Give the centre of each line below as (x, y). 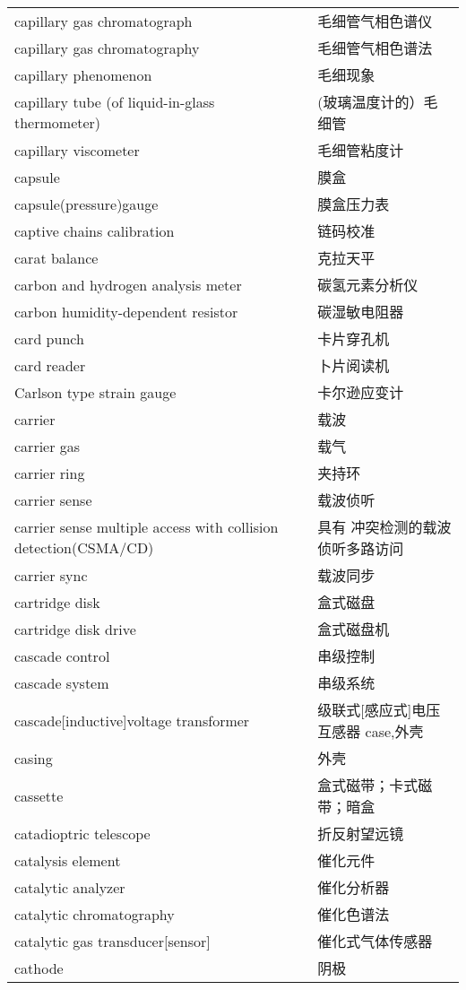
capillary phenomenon (83, 74)
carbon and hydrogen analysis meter (128, 284)
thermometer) (58, 122)
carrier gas (47, 446)
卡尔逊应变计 (361, 392)
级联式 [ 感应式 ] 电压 (379, 710)
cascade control (62, 656)
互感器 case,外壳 (371, 731)
